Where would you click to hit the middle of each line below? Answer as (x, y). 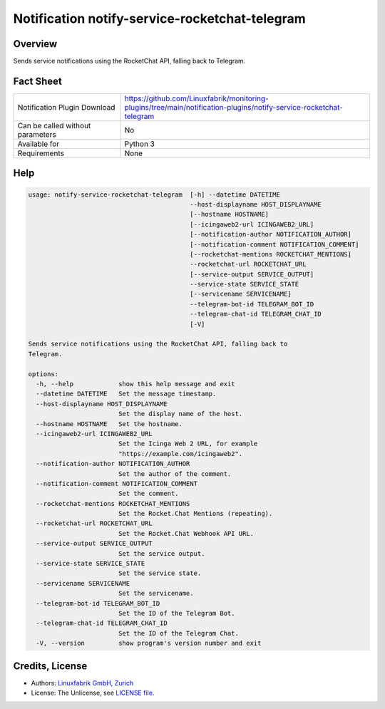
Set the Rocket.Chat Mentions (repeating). (195, 514)
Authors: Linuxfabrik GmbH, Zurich (82, 683)
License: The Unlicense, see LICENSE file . (93, 693)
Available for (38, 144)
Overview (35, 44)
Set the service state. (160, 573)
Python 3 (139, 144)
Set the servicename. (156, 594)
